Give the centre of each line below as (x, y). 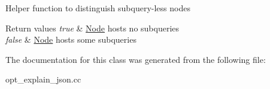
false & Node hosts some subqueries (71, 39)
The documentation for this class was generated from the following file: (136, 59)
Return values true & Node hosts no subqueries (92, 28)
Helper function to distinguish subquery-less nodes (98, 8)
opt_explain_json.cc (43, 79)
